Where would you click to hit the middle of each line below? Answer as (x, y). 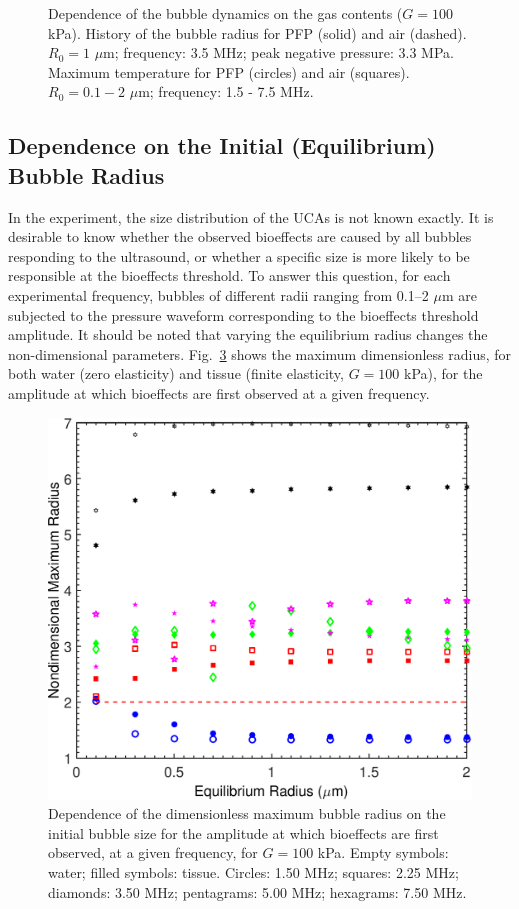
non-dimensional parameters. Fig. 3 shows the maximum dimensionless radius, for (260, 353)
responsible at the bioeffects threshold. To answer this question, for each (229, 275)
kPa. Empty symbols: (383, 852)
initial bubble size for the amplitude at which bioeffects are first (243, 832)
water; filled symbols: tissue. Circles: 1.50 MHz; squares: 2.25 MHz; (253, 872)
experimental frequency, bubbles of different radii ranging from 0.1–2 (218, 294)
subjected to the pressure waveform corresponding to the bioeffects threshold (243, 314)
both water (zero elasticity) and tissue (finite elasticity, (176, 373)
